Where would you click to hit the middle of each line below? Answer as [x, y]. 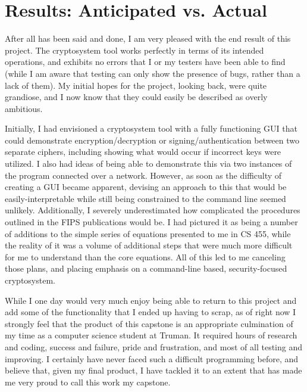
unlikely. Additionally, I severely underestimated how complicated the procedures [153, 210]
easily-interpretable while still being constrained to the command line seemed [145, 198]
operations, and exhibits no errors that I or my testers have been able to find [145, 62]
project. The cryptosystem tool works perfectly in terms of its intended [134, 50]
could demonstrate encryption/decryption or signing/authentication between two [152, 140]
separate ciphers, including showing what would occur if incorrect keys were [143, 152]
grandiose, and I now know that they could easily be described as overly [136, 97]
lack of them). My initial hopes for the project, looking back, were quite [136, 85]
